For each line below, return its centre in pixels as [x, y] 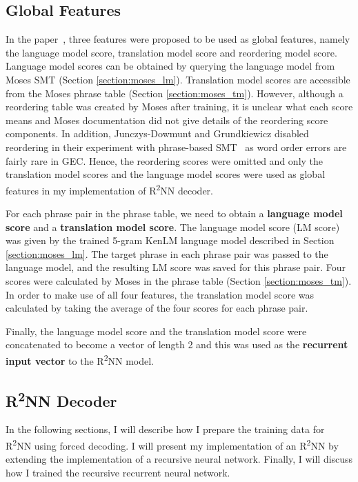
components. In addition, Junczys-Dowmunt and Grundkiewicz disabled [157, 133]
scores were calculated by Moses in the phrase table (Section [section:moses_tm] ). [179, 280]
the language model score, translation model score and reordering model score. [171, 52]
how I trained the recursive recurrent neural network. [118, 472]
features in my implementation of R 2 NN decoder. [109, 189]
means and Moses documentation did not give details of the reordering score [167, 120]
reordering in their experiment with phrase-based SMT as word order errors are [176, 147]
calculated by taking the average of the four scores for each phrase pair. [157, 308]
